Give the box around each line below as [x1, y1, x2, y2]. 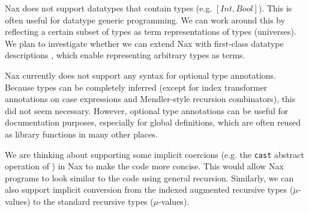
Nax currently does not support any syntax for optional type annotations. [5, 68, 277, 81]
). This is [258, 2, 292, 14]
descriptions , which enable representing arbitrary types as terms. [5, 49, 245, 61]
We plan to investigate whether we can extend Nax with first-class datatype [5, 37, 284, 49]
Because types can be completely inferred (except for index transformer [5, 80, 268, 93]
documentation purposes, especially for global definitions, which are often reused [5, 116, 301, 129]
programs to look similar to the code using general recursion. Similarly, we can [5, 171, 294, 184]
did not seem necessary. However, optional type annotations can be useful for [5, 104, 289, 117]
